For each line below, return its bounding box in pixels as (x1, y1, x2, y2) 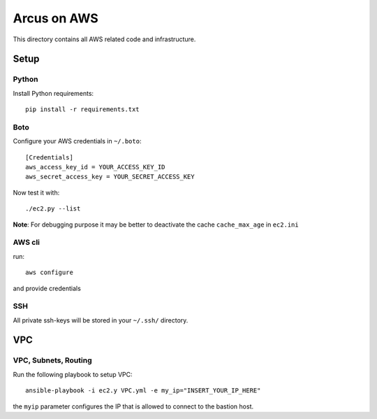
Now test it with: (13, 188, 60, 197)
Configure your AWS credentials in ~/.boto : (13, 137, 142, 145)
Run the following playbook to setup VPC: (13, 370, 133, 378)
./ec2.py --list (25, 205, 81, 213)
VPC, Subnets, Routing (13, 355, 92, 365)
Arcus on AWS (13, 10, 99, 26)
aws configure (25, 269, 73, 276)
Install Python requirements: (13, 89, 94, 97)
